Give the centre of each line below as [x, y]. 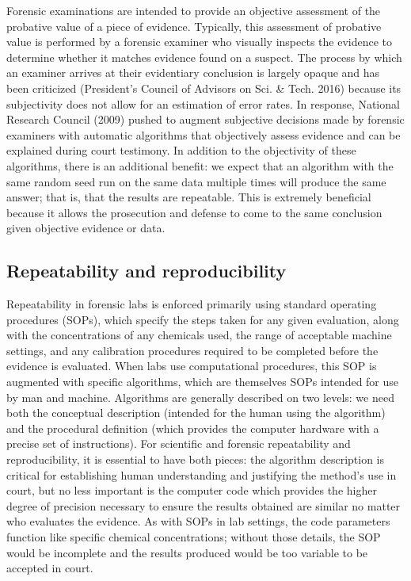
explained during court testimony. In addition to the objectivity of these [181, 150]
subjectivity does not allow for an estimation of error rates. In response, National [203, 103]
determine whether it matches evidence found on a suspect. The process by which [204, 57]
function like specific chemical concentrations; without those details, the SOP [194, 537]
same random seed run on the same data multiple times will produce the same [196, 181]
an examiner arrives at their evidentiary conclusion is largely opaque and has [193, 73]
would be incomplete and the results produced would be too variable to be [187, 552]
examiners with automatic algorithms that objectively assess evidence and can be [204, 134]
